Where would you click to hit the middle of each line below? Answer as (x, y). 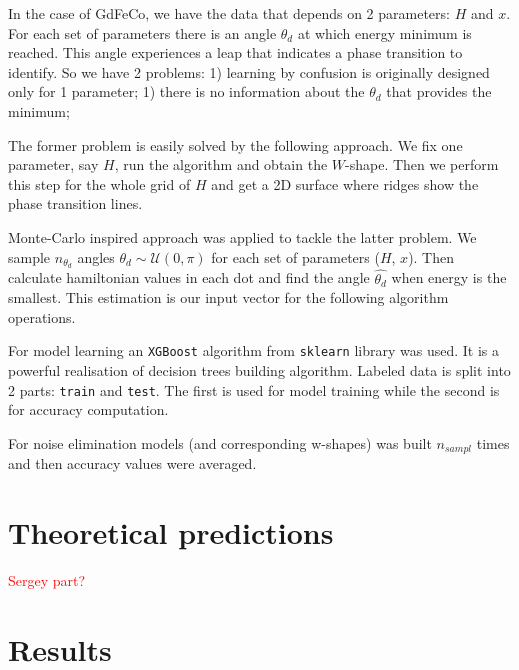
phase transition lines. (75, 203)
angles (96, 256)
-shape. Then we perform (422, 164)
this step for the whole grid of (99, 183)
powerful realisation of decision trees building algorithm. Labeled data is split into (259, 370)
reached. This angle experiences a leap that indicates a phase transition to (235, 52)
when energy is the (449, 277)
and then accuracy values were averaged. (132, 463)
